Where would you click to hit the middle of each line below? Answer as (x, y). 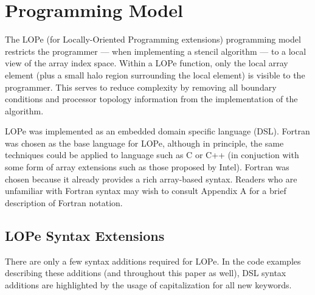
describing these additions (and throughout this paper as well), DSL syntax (146, 273)
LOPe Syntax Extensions (85, 235)
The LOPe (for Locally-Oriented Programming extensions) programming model (153, 39)
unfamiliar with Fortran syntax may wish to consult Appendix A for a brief (146, 191)
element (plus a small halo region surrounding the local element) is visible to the (155, 75)
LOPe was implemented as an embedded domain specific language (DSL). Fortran (157, 131)
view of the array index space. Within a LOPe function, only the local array (147, 63)
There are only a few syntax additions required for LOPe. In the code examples (153, 261)
